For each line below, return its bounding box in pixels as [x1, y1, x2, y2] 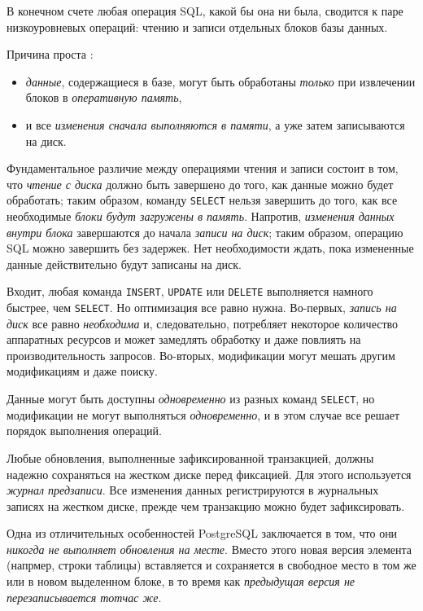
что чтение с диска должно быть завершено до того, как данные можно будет [7, 175, 394, 192]
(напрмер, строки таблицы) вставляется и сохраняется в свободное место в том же [7, 556, 416, 574]
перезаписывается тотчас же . [7, 588, 162, 605]
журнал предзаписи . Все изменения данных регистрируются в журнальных [7, 481, 379, 499]
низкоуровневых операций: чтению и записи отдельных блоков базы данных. [7, 18, 388, 35]
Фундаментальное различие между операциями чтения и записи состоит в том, [7, 160, 399, 177]
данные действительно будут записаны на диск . [7, 255, 242, 272]
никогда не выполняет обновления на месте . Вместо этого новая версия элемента [7, 540, 412, 557]
